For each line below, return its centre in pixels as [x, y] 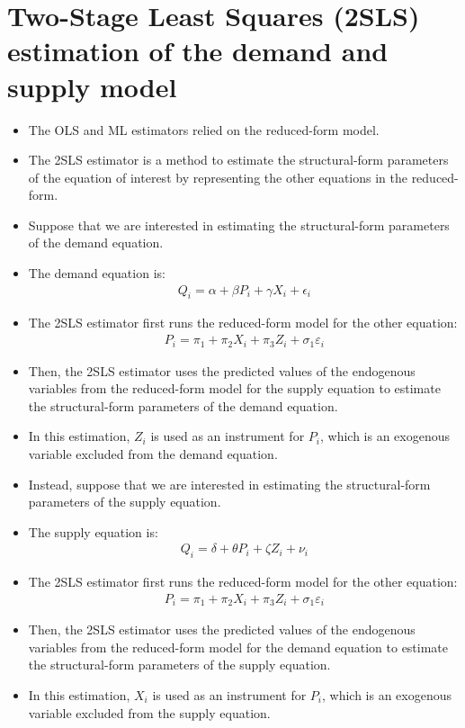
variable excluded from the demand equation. [153, 453]
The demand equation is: [97, 273]
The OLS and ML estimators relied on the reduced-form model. [204, 129]
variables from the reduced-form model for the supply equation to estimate [234, 388]
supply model [92, 86]
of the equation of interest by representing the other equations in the [218, 177]
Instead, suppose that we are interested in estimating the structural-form [229, 484]
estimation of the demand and [198, 51]
